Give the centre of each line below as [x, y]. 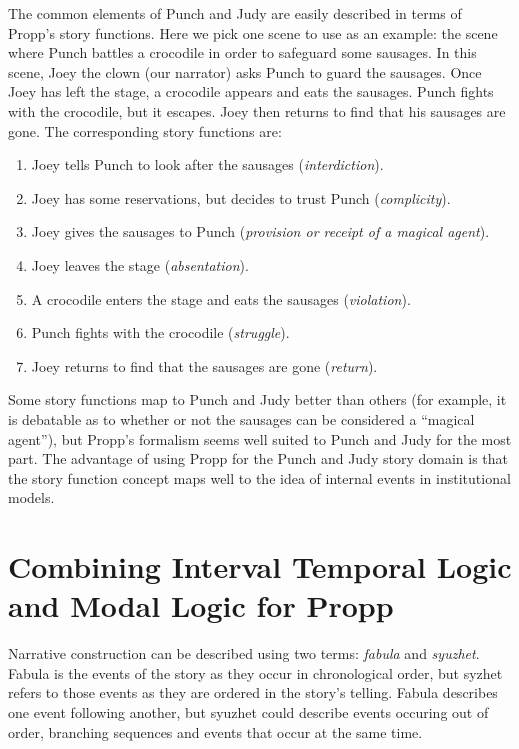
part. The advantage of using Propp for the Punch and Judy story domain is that [258, 458]
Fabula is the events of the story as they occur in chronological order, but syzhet [255, 672]
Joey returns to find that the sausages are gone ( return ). [204, 365]
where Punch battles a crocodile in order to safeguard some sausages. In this [242, 52]
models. [31, 497]
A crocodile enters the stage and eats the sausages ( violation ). [221, 298]
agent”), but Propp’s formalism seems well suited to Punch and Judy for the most [260, 438]
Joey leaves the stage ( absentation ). [140, 264]
